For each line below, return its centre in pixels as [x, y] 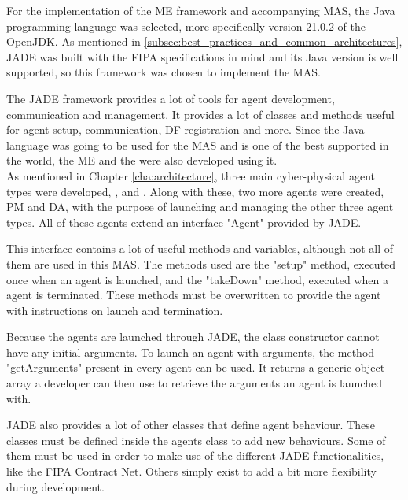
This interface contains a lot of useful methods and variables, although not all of [200, 248]
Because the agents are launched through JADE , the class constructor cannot [193, 337]
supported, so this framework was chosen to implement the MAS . [164, 72]
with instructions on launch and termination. [115, 310]
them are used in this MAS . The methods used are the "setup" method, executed [201, 263]
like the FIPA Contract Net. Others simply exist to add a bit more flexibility [191, 471]
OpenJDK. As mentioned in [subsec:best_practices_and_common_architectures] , [204, 41]
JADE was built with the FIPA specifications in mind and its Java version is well [202, 56]
